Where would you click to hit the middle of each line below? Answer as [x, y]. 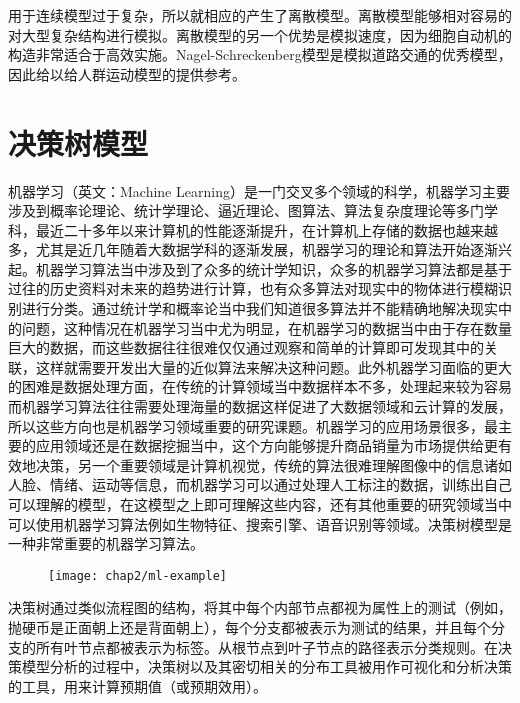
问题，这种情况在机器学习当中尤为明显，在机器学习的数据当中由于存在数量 [266, 327]
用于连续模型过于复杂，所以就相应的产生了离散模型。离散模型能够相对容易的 [260, 15]
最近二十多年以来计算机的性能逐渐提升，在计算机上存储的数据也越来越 [266, 229]
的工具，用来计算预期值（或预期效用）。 [137, 685]
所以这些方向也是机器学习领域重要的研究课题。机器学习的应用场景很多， [246, 425]
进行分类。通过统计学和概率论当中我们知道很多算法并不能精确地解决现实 [259, 308]
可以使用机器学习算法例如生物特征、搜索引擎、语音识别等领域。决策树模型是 [260, 523]
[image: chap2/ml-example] [137, 575]
